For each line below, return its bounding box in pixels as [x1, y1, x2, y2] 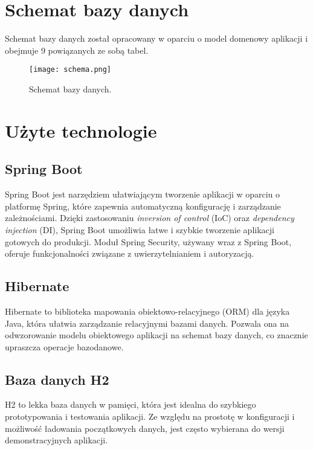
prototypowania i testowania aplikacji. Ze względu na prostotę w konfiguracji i [5, 410, 295, 423]
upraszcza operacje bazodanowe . [5, 340, 124, 353]
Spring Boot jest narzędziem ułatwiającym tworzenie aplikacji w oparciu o [5, 188, 280, 201]
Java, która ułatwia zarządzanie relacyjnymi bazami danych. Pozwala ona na [5, 317, 289, 329]
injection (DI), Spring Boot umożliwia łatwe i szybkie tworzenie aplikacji [5, 223, 274, 236]
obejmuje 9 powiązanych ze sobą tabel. [5, 43, 149, 56]
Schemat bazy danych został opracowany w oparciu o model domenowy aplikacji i [5, 32, 308, 45]
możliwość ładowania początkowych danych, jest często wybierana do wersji [5, 422, 285, 434]
